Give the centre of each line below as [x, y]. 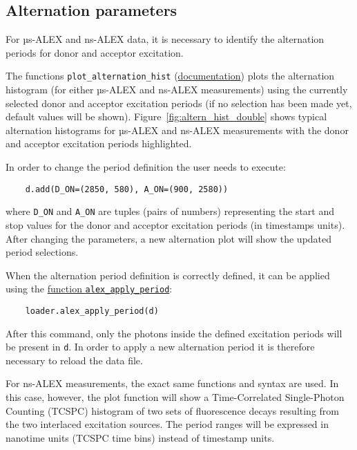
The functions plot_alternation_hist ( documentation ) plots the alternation [170, 76]
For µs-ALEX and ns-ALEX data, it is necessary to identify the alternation [165, 39]
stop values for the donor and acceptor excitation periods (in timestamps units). [175, 224]
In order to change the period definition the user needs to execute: [146, 167]
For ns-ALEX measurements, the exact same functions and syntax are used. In [172, 383]
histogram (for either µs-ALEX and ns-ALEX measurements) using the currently [177, 90]
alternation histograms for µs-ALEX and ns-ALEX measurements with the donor [177, 130]
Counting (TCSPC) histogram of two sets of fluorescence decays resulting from [172, 410]
